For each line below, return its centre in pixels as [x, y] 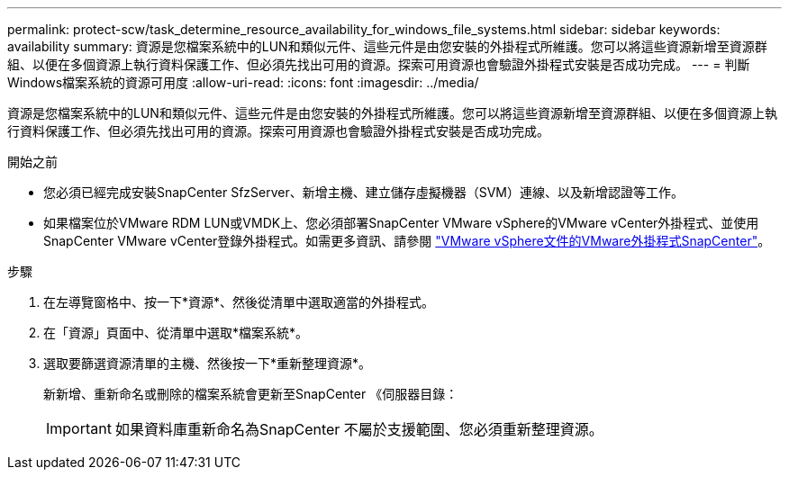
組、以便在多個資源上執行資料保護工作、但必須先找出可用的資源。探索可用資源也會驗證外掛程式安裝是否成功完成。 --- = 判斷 [379, 64]
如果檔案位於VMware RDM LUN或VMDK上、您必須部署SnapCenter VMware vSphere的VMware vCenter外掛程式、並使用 [401, 223]
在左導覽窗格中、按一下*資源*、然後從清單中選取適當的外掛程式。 [239, 302]
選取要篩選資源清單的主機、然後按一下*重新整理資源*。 [208, 363]
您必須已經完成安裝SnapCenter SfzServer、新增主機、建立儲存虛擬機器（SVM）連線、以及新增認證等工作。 [364, 192]
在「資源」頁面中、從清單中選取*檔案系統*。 [176, 333]
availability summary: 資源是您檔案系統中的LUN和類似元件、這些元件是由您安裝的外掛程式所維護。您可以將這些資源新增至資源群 [387, 46]
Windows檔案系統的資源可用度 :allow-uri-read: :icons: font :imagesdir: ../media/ [243, 82]
